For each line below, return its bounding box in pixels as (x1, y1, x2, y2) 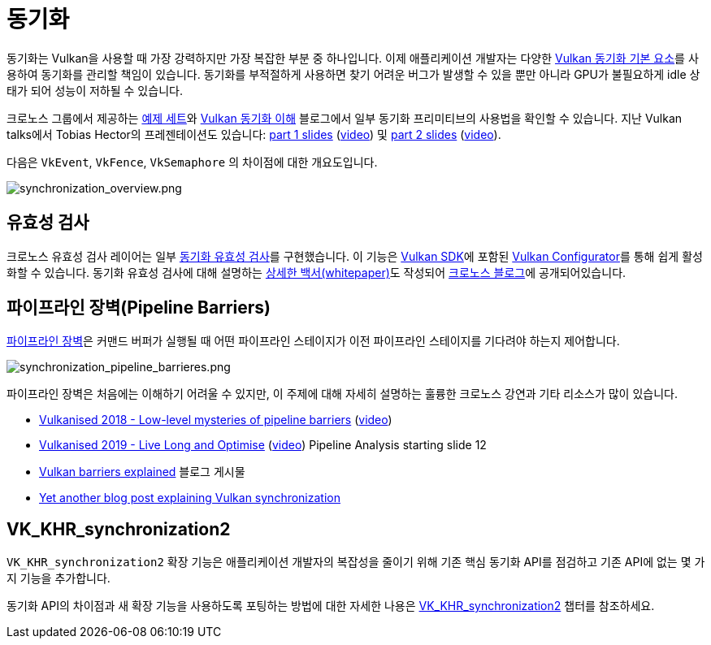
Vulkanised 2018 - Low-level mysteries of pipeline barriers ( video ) (39, 413, 392, 427)
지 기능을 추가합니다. (7, 571, 111, 586)
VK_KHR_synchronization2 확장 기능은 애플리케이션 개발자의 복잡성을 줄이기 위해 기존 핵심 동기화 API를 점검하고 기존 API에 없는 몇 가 (7, 555, 705, 569)
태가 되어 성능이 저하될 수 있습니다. (7, 83, 183, 97)
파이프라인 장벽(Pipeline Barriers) (7, 297, 271, 318)
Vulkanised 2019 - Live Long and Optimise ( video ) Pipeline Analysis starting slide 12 (39, 438, 487, 452)
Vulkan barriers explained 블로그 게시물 (39, 465, 245, 479)
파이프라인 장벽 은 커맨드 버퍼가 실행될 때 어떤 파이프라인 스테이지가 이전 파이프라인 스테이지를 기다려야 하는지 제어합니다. (7, 334, 620, 348)
